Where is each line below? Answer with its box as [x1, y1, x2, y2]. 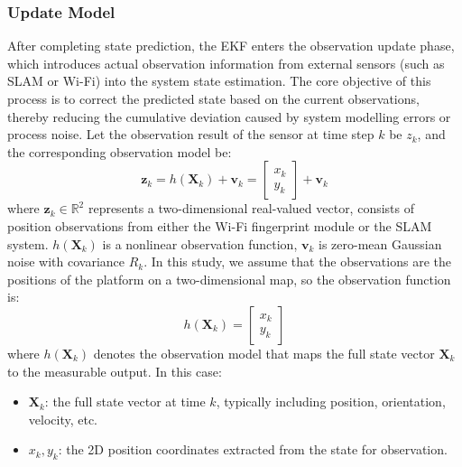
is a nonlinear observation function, [102, 234, 298, 253]
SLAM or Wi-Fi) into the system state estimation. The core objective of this [7, 71, 431, 90]
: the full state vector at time [44, 392, 206, 411]
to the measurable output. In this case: [7, 361, 222, 380]
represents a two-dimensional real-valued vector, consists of [88, 199, 415, 218]
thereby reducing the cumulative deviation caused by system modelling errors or [7, 107, 451, 126]
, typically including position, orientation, [216, 392, 446, 411]
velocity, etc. [28, 409, 98, 428]
